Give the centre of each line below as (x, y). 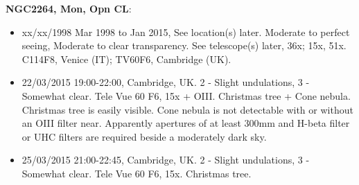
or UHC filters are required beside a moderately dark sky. (144, 136)
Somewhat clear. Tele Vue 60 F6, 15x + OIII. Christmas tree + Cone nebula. (186, 95)
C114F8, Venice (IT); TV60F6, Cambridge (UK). (126, 59)
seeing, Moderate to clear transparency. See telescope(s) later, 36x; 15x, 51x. (184, 45)
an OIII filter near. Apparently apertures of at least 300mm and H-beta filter (186, 123)
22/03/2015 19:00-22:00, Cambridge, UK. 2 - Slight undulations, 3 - (166, 82)
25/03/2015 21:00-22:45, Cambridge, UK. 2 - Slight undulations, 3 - (166, 160)
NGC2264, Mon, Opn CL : (69, 8)
